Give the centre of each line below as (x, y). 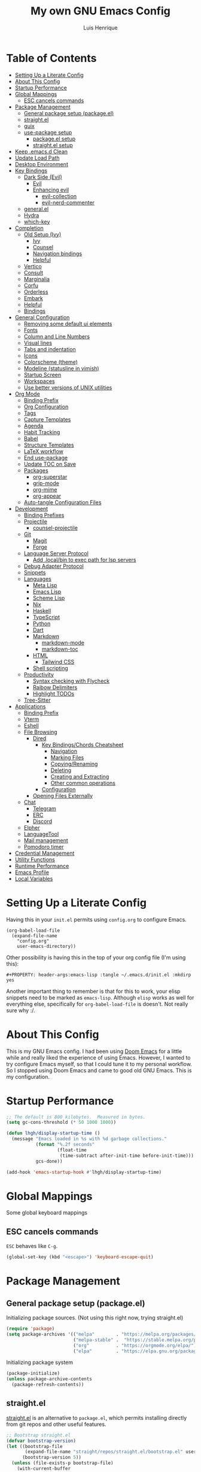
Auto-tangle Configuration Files (63, 502)
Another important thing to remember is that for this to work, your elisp (93, 991)
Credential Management (45, 853)
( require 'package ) (31, 1329)
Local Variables (34, 878)
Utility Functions (35, 859)
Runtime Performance (42, 866)
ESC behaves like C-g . (32, 1246)
